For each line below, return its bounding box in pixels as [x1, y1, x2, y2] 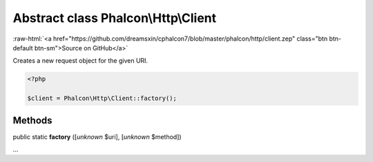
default [12, 43, 34, 52]
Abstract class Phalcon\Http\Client [12, 10, 217, 26]
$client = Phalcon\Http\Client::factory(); [27, 94, 178, 103]
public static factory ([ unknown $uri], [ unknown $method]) [12, 132, 182, 141]
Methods [12, 114, 52, 126]
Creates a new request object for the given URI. [12, 57, 149, 65]
